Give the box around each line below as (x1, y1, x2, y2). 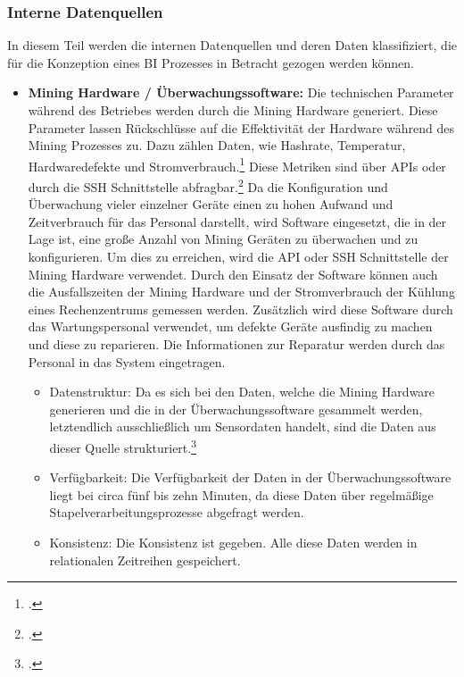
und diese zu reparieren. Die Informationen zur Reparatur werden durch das (28, 335, 445, 354)
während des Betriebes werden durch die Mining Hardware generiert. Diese (28, 101, 438, 119)
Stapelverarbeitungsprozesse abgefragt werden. (49, 503, 304, 522)
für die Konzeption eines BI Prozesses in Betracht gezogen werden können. (7, 53, 414, 71)
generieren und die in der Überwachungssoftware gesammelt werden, (49, 399, 423, 418)
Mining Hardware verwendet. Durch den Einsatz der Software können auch (28, 264, 438, 283)
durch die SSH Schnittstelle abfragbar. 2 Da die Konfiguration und (28, 175, 388, 196)
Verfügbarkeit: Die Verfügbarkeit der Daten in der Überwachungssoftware (49, 468, 452, 487)
